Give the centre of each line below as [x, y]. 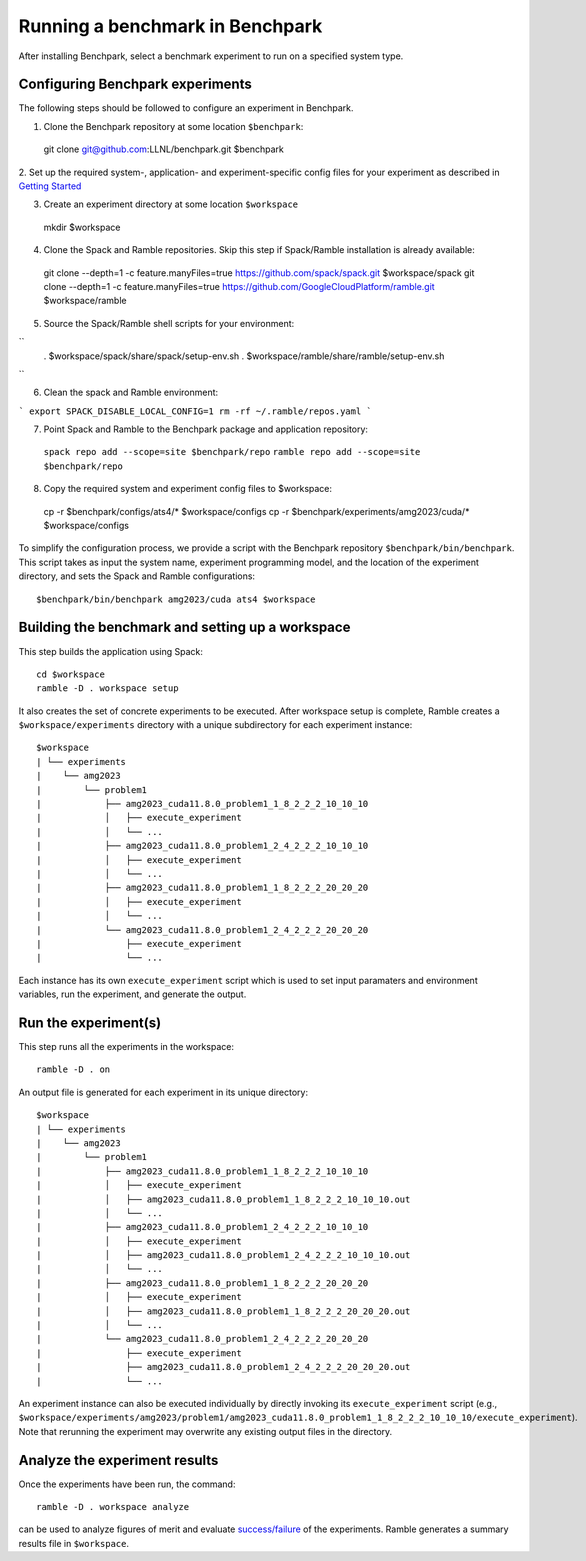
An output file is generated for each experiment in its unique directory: [163, 1092]
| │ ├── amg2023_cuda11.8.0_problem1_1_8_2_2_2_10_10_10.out [223, 1199]
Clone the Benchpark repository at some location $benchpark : [173, 126]
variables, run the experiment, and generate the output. [132, 994]
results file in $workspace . [74, 1543]
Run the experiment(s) [90, 1022]
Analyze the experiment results [118, 1460]
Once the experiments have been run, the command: [127, 1484]
